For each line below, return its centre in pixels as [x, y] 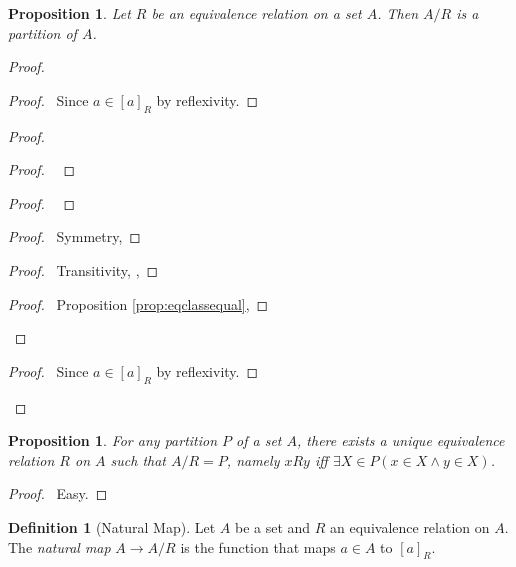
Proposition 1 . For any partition [113, 440]
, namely [253, 459]
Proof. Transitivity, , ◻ [83, 269]
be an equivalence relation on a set [256, 13]
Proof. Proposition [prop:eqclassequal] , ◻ [138, 303]
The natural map [59, 546]
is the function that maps [258, 546]
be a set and [272, 526]
